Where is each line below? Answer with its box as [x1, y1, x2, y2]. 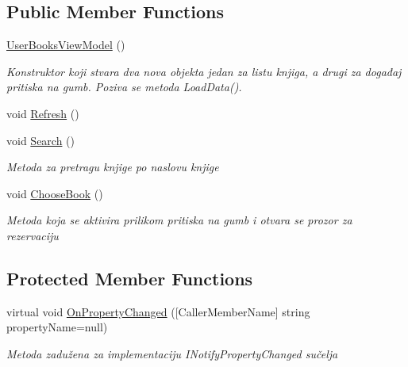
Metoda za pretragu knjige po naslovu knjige [6, 159, 219, 175]
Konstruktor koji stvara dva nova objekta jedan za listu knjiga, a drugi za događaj [6, 63, 402, 79]
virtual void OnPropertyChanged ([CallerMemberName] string [6, 303, 310, 319]
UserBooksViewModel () [6, 36, 125, 53]
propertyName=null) [6, 319, 108, 335]
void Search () [6, 132, 75, 148]
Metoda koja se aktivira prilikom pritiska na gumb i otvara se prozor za [6, 212, 352, 228]
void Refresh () [6, 105, 79, 121]
